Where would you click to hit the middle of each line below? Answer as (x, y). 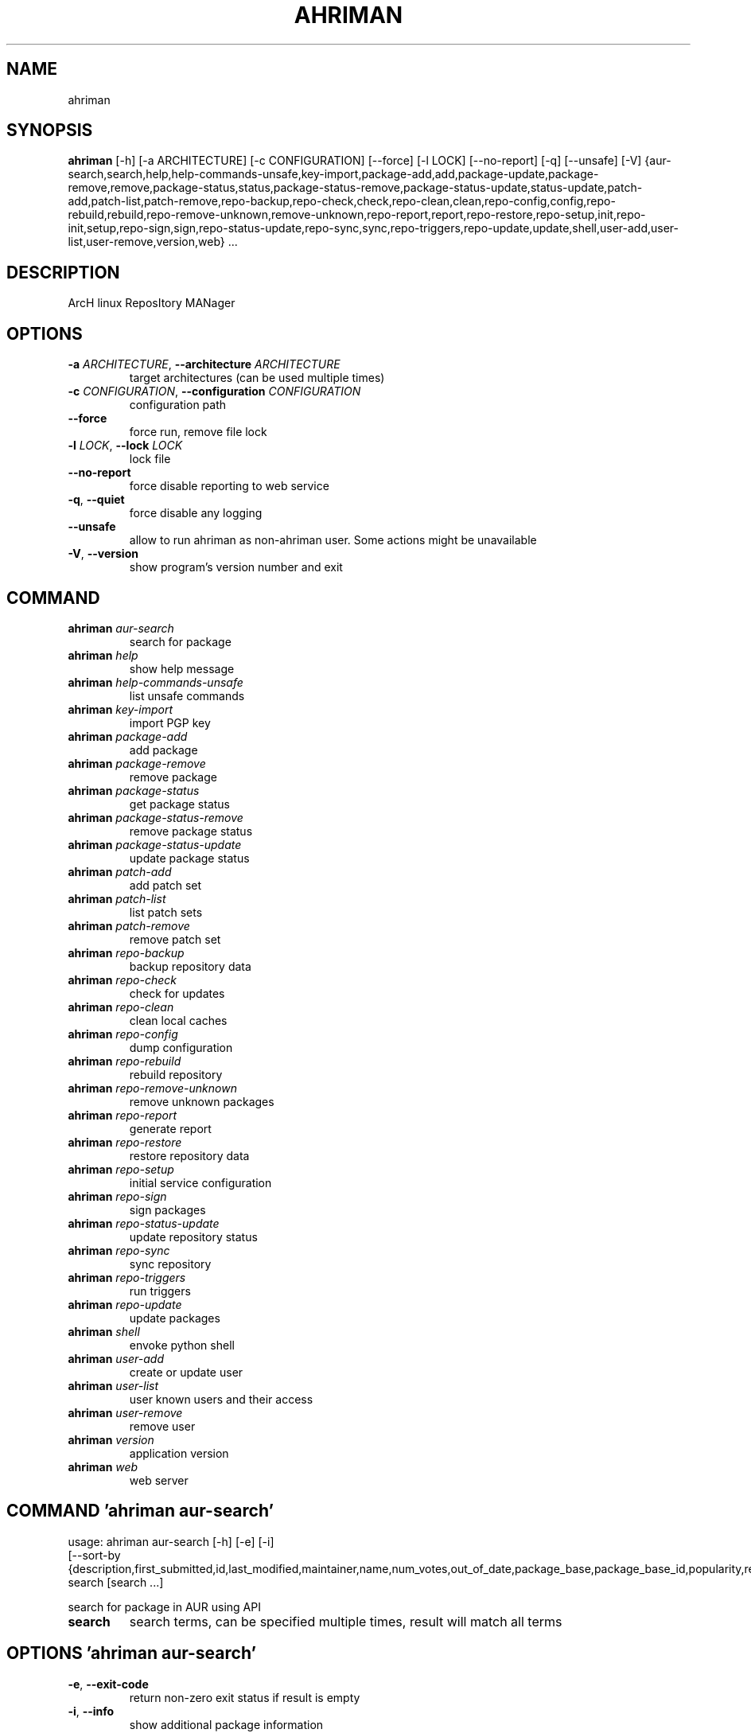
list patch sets (166, 912)
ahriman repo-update (125, 1304)
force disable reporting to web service (229, 486)
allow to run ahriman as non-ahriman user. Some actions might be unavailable (333, 540)
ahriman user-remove (125, 1412)
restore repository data (189, 1155)
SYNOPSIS (50, 130)
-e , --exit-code (108, 1684)
